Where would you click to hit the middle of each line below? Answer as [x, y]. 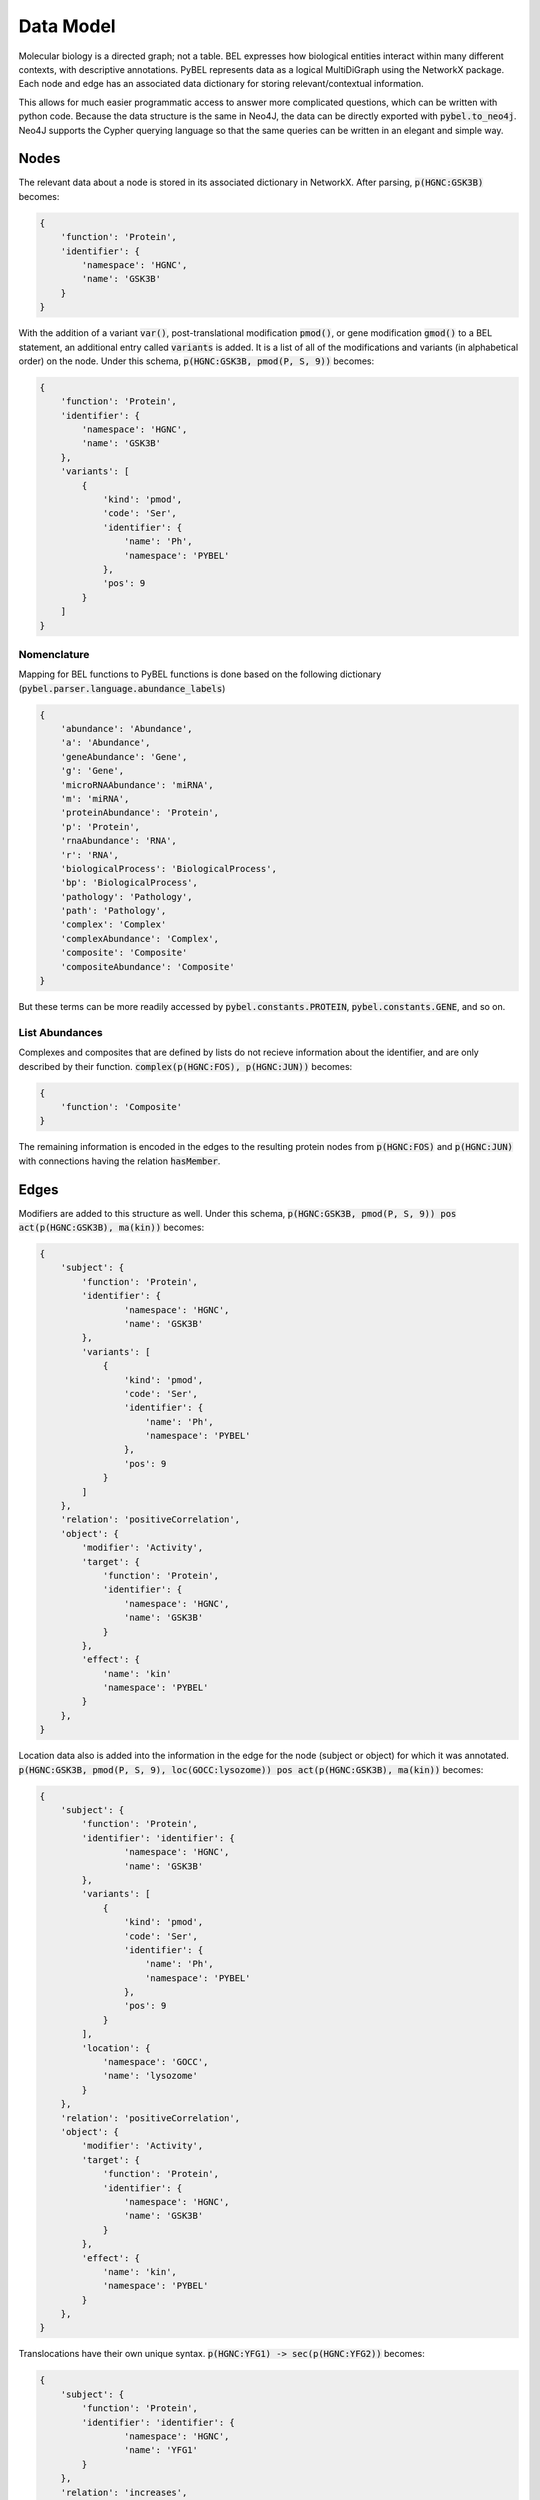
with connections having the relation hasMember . [119, 1161]
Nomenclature [54, 654]
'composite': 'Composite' [124, 953]
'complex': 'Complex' [113, 924]
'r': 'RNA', [90, 854]
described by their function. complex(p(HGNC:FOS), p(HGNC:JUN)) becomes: [185, 1066]
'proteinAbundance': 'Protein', [140, 813]
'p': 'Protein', [100, 826]
